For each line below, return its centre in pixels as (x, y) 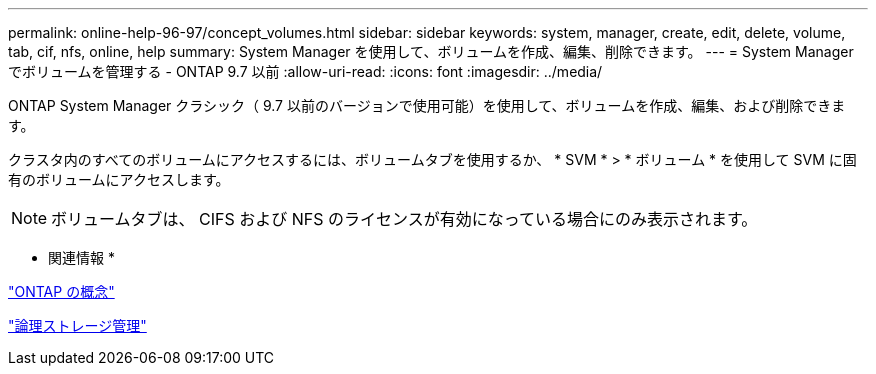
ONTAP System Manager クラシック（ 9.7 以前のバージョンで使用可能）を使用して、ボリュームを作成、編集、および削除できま (427, 105)
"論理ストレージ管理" (77, 325)
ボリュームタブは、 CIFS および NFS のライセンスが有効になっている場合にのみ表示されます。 (404, 219)
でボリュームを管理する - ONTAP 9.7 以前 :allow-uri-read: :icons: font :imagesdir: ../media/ (305, 71)
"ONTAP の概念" (61, 291)
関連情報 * (81, 257)
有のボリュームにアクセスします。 (119, 179)
